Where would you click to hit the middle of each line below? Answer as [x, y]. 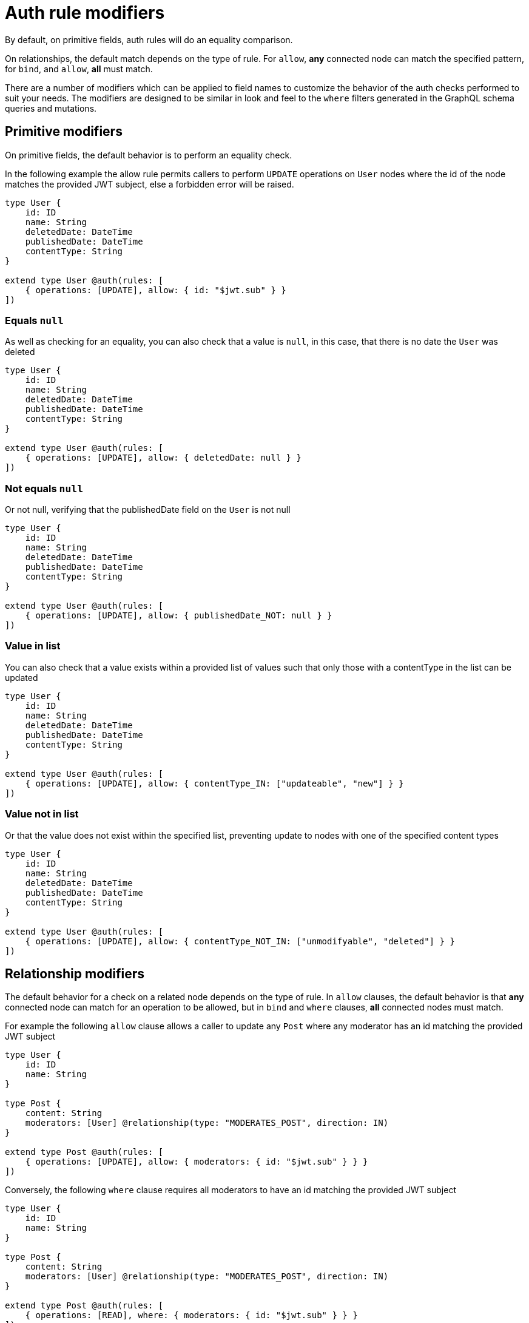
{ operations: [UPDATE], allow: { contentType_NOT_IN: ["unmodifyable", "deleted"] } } [240, 941]
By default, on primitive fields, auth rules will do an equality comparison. [149, 39]
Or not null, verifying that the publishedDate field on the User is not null [148, 510]
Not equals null [44, 488]
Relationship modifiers [75, 974]
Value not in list [42, 814]
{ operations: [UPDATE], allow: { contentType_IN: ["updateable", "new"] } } [214, 783]
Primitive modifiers [64, 132]
